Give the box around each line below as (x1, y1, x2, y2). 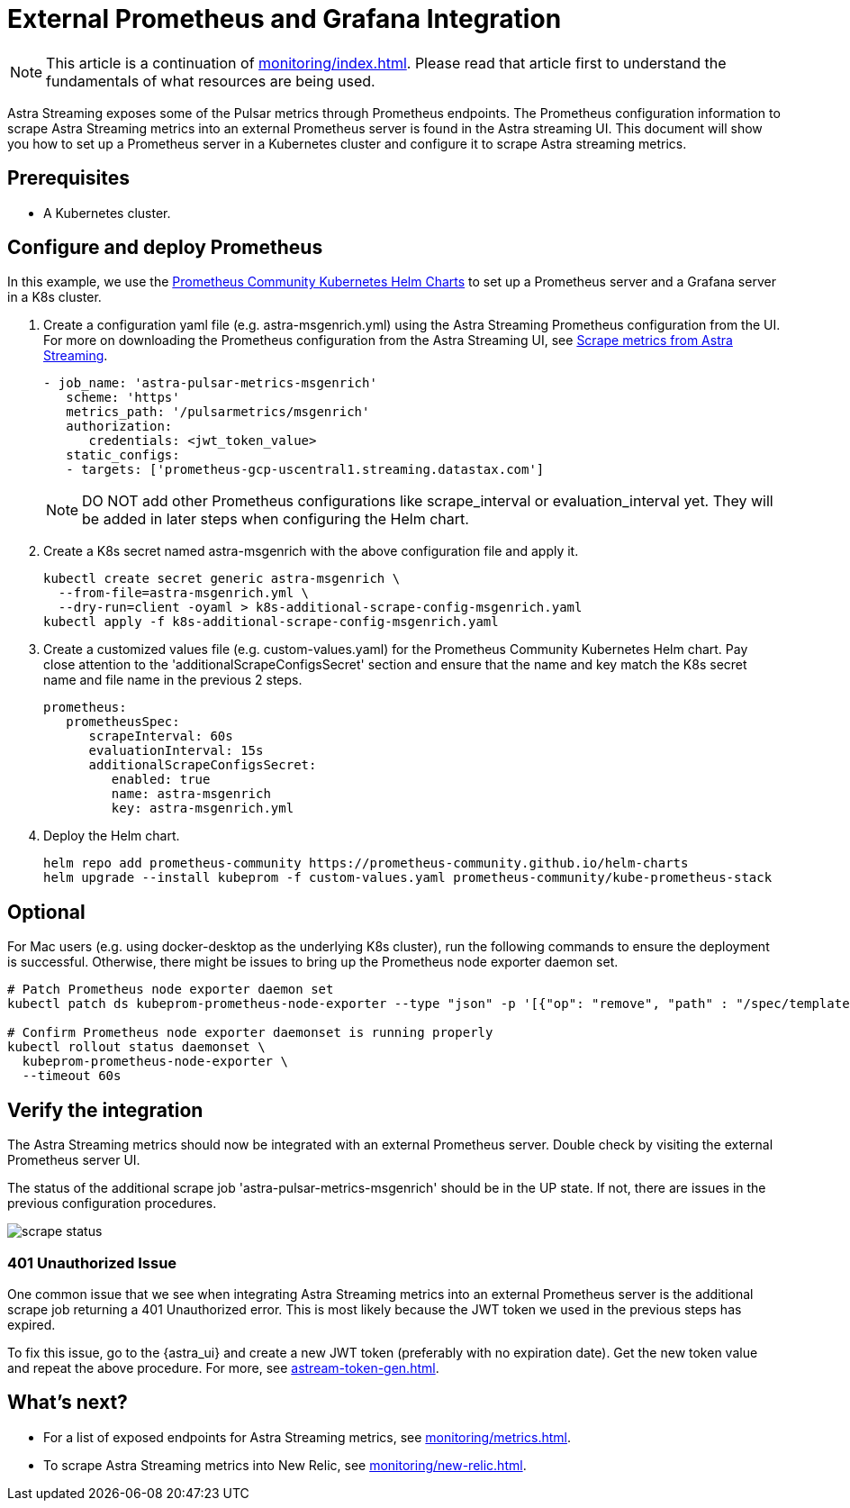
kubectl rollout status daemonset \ (7, 1040, 266, 1055)
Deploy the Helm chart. (43, 828, 180, 844)
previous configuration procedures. (7, 1195, 217, 1212)
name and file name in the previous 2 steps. (43, 672, 303, 688)
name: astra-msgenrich (111, 786, 271, 802)
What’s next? (7, 1391, 128, 1414)
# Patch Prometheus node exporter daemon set (7, 982, 334, 997)
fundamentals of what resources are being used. (46, 71, 375, 90)
